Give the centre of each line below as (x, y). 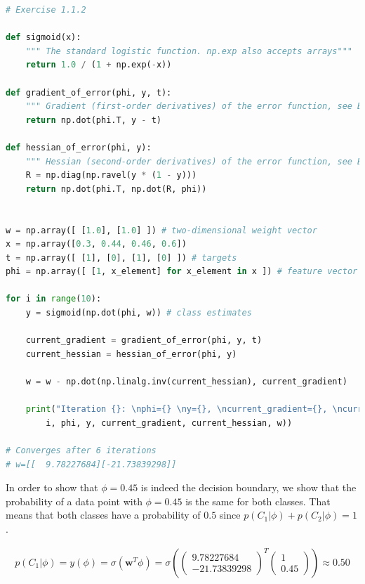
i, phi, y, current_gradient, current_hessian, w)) (169, 423)
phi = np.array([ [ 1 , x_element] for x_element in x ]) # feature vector (182, 272)
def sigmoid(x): (44, 38)
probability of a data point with (74, 501)
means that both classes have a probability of (103, 515)
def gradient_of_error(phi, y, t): (89, 92)
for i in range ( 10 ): (54, 299)
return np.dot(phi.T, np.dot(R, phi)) (116, 189)
